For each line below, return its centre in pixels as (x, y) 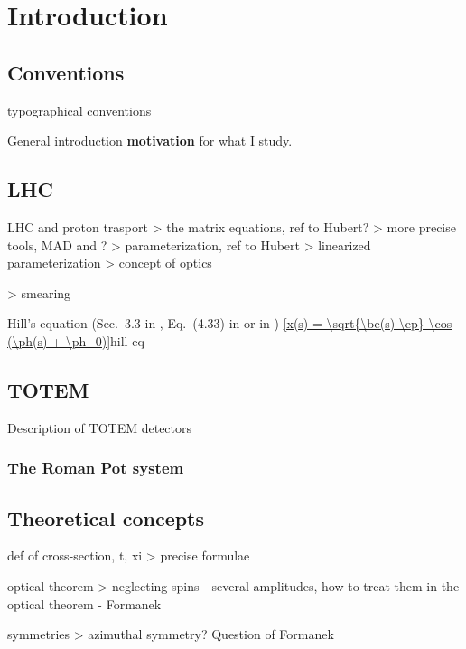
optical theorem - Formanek (84, 603)
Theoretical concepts (106, 517)
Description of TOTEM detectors (100, 427)
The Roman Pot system (96, 468)
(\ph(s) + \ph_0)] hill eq (76, 340)
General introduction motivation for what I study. (150, 141)
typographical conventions (79, 110)
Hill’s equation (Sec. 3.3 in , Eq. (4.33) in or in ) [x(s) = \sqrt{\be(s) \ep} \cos (230, 323)
